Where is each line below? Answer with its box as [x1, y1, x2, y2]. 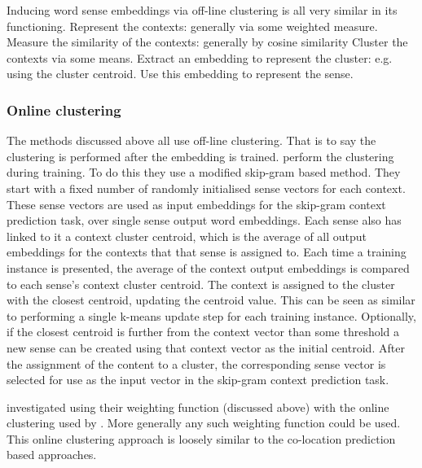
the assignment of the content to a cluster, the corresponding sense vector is [7, 355, 386, 372]
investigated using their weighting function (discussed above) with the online [7, 398, 389, 415]
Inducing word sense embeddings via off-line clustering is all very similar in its [7, 2, 398, 18]
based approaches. [7, 446, 97, 463]
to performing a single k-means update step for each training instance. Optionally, [7, 307, 416, 324]
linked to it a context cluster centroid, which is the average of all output [7, 227, 367, 244]
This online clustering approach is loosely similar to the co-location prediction [7, 430, 396, 447]
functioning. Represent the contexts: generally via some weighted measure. [7, 17, 378, 34]
